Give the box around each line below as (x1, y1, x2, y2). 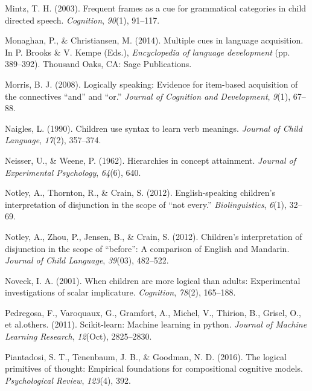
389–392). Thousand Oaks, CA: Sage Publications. (5, 57, 192, 70)
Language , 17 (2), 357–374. (5, 134, 101, 146)
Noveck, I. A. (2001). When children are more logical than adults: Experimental (5, 274, 301, 286)
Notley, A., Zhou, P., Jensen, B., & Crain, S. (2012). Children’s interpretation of (5, 230, 302, 242)
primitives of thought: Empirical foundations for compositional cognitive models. (5, 362, 303, 375)
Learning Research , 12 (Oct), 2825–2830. (5, 330, 152, 343)
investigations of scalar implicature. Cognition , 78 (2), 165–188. (5, 286, 236, 299)
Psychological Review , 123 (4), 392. (5, 373, 131, 386)
